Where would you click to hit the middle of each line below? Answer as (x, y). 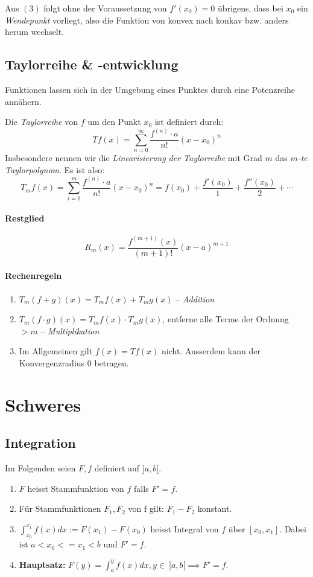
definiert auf (117, 468)
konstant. (215, 508)
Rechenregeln (33, 276)
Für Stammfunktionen (60, 508)
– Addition (195, 298)
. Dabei (293, 528)
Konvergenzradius (52, 362)
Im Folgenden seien (40, 468)
